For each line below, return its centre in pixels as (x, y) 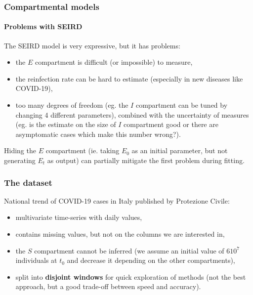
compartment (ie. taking (83, 150)
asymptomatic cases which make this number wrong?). (98, 134)
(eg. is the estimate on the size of (66, 124)
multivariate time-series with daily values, (79, 217)
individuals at (36, 260)
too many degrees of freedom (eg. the (72, 105)
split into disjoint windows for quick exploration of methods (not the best (131, 276)
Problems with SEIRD (43, 26)
